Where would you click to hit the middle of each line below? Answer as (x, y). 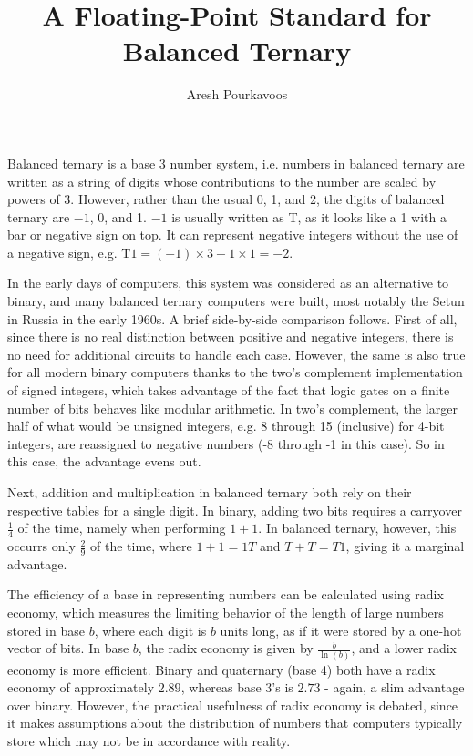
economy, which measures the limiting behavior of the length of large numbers (226, 613)
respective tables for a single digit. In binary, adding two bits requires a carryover (235, 510)
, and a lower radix (404, 648)
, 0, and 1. (118, 216)
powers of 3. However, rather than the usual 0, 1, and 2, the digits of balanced (226, 199)
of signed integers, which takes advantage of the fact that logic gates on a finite (229, 390)
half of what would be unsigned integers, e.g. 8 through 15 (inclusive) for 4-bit (226, 426)
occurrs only (41, 546)
